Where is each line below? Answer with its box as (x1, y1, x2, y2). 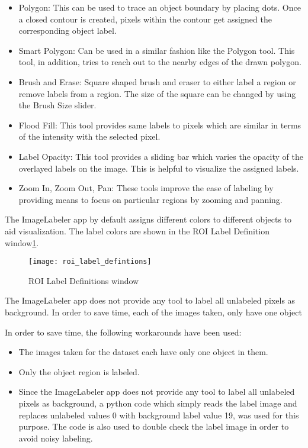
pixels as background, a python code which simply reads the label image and (18, 397, 297, 409)
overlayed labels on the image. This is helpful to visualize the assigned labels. (18, 162, 299, 174)
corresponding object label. (18, 24, 117, 37)
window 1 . (5, 236, 39, 249)
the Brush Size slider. (18, 99, 97, 111)
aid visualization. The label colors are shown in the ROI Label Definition (5, 224, 269, 237)
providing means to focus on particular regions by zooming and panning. (18, 193, 283, 205)
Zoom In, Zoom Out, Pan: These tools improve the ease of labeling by (18, 182, 274, 194)
